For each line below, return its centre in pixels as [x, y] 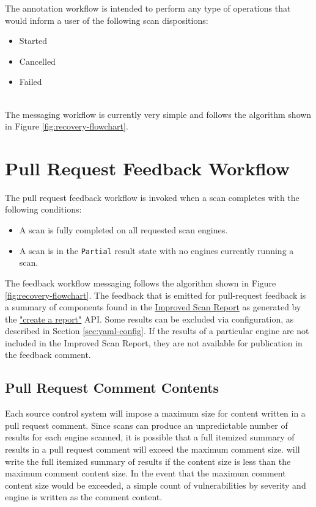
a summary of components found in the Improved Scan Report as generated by [153, 307]
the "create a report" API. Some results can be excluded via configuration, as [149, 319]
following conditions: [43, 209]
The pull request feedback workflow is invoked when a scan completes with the [152, 197]
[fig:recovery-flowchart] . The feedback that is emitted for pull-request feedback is [156, 295]
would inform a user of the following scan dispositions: [107, 20]
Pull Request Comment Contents [112, 388]
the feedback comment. [48, 355]
